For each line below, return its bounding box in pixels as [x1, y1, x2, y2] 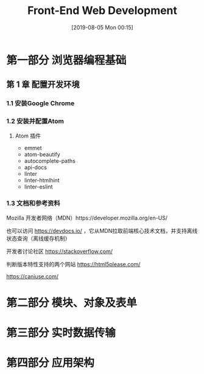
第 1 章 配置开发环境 [6, 80, 80, 90]
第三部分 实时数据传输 [6, 326, 116, 340]
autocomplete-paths [24, 157, 76, 164]
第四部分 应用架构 [6, 356, 94, 370]
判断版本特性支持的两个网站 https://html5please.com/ [6, 260, 141, 268]
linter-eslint [24, 183, 53, 190]
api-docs [24, 164, 47, 171]
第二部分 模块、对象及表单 [6, 296, 137, 310]
